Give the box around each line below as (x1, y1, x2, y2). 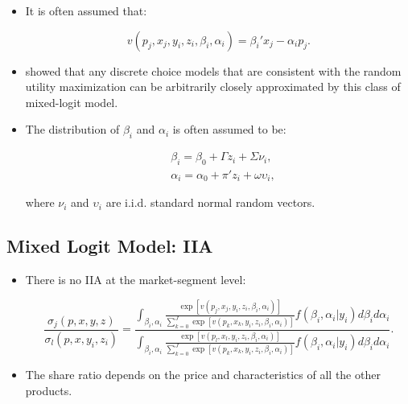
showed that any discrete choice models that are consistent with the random (25, 62, 402, 79)
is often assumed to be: (172, 121, 286, 138)
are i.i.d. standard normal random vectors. (105, 194, 315, 211)
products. (25, 381, 72, 398)
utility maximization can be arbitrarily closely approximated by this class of (25, 78, 401, 95)
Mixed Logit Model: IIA (6, 233, 213, 258)
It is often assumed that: (25, 2, 147, 19)
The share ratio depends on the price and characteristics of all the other (25, 366, 381, 383)
